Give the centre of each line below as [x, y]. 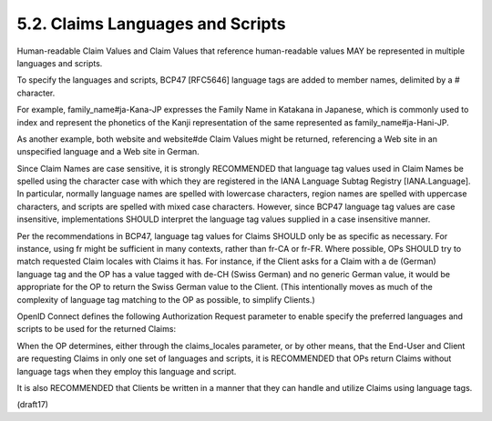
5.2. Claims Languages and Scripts [151, 24]
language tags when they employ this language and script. [127, 371]
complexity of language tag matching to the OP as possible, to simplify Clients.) [166, 299]
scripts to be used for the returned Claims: [97, 329]
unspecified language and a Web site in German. [108, 152]
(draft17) [33, 405]
